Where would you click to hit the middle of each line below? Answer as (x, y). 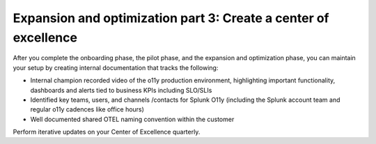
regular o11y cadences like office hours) (87, 109)
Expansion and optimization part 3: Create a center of (171, 18)
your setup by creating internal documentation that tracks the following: (116, 67)
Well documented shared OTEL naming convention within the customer (132, 119)
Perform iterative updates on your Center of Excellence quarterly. (107, 132)
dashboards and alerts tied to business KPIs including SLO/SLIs (121, 90)
